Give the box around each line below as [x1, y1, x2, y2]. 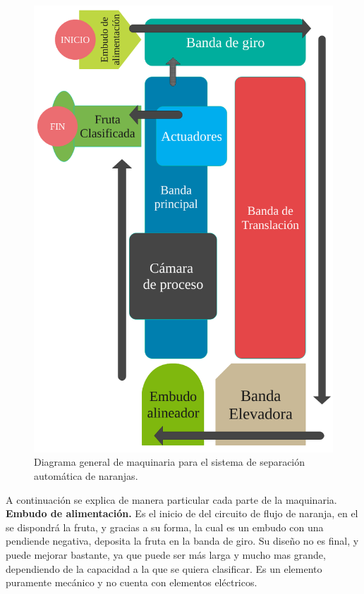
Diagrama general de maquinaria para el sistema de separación [34, 454, 305, 469]
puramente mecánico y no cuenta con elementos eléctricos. [6, 575, 257, 590]
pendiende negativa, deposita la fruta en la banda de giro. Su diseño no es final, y [6, 533, 359, 548]
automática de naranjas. [34, 469, 138, 483]
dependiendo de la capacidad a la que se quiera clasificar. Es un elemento [6, 561, 322, 576]
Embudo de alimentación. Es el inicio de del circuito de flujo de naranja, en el [6, 506, 358, 521]
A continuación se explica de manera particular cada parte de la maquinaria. [6, 492, 337, 507]
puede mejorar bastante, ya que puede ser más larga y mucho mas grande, [6, 547, 326, 562]
